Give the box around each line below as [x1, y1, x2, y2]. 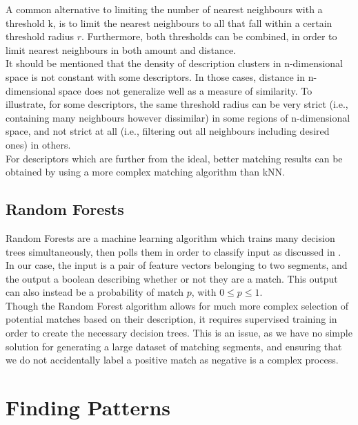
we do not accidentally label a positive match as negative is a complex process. [6, 352, 339, 367]
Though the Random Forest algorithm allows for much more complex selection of [6, 298, 348, 312]
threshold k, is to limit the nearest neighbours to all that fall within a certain [6, 15, 332, 30]
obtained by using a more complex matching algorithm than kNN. [6, 164, 286, 179]
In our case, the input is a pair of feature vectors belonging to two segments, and [6, 258, 348, 272]
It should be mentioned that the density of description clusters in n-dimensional [6, 56, 344, 70]
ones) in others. [6, 137, 71, 151]
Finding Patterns [6, 393, 171, 422]
